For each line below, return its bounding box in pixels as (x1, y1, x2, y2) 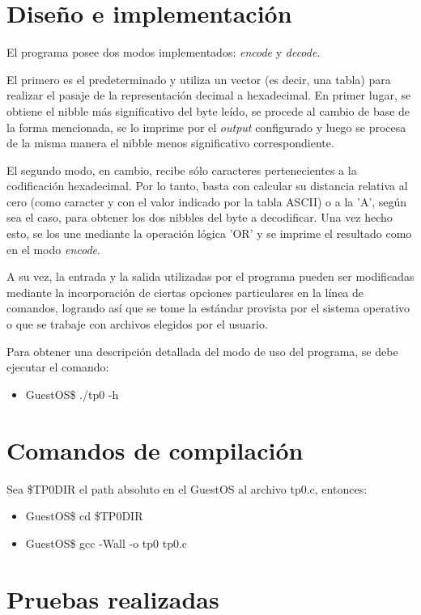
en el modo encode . (6, 240, 100, 257)
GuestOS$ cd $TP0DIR (25, 507, 143, 524)
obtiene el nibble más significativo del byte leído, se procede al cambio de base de (6, 102, 410, 119)
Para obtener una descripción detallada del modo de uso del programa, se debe (6, 342, 398, 359)
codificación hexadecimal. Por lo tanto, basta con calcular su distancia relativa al (6, 177, 408, 194)
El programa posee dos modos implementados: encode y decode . (6, 44, 321, 61)
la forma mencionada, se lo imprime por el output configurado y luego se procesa (6, 118, 406, 135)
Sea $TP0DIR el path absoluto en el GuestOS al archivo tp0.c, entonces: (6, 480, 368, 497)
